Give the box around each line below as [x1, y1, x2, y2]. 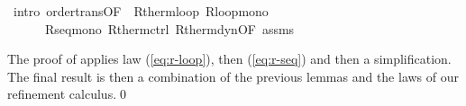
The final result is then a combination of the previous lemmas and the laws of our [7, 66, 459, 85]
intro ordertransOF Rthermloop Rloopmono [13, 2, 269, 20]
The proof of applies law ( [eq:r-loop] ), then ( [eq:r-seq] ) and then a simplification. [7, 49, 452, 68]
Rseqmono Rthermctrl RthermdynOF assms [44, 19, 295, 38]
